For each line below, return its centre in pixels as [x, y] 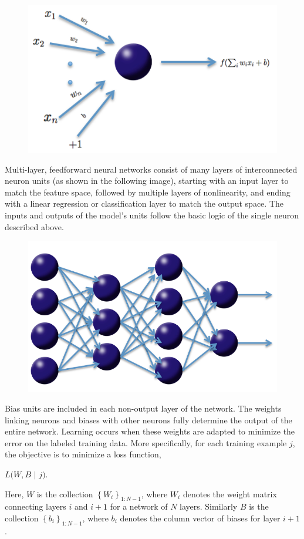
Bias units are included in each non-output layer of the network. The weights [143, 408]
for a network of [139, 506]
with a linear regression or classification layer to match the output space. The [144, 203]
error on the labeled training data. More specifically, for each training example [146, 442]
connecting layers [36, 506]
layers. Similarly [209, 506]
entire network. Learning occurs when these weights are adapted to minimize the [150, 431]
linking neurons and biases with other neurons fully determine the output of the [148, 420]
